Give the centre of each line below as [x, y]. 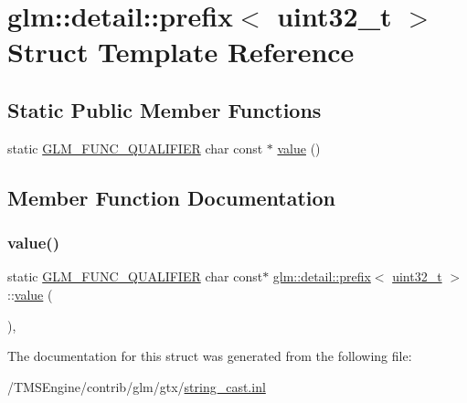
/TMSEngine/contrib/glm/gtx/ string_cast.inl [137, 386]
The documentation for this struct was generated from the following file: [210, 356]
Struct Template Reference [181, 52]
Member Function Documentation [172, 197]
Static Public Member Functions [165, 109]
